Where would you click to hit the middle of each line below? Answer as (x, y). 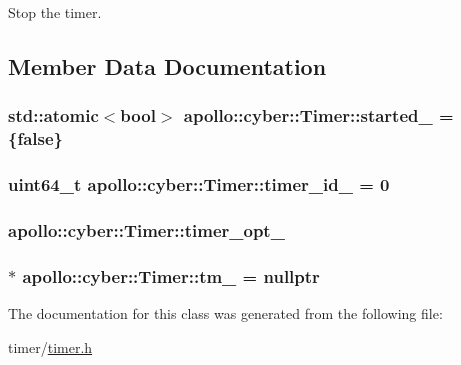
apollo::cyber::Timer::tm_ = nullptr (171, 275)
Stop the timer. (55, 12)
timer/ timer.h (50, 346)
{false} (35, 138)
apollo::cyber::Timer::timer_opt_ (146, 229)
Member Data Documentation (167, 65)
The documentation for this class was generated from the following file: (225, 313)
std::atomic (53, 115)
